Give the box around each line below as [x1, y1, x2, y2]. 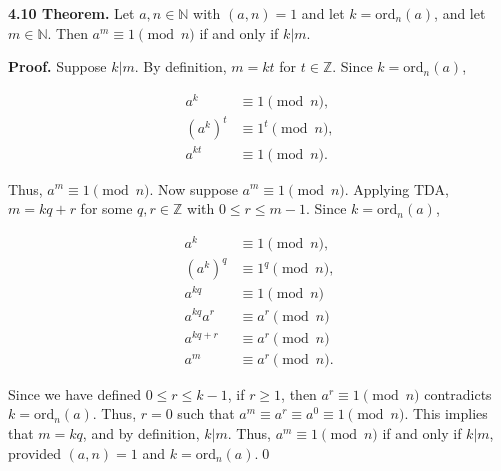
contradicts [424, 383, 492, 404]
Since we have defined [8, 383, 141, 404]
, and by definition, [82, 422, 200, 443]
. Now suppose [149, 178, 238, 199]
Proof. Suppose [8, 56, 107, 77]
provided [8, 442, 61, 463]
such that [177, 403, 235, 424]
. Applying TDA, [344, 178, 449, 199]
